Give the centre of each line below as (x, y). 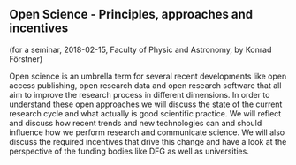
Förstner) (26, 59)
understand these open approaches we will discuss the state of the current (146, 104)
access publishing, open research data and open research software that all (145, 85)
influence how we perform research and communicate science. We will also (147, 132)
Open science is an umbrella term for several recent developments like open (148, 76)
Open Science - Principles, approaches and (131, 15)
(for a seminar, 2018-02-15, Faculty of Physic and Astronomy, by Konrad (140, 49)
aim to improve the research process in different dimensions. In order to (140, 94)
